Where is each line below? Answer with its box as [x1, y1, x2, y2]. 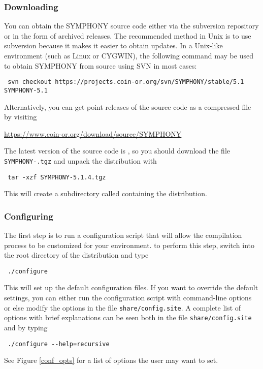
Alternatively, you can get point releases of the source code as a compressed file [4, 101, 251, 112]
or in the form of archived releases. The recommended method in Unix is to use [4, 30, 251, 41]
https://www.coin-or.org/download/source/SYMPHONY [4, 128, 182, 139]
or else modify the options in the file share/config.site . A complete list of [4, 302, 241, 313]
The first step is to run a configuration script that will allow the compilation [4, 230, 242, 240]
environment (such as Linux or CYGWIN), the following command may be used [4, 50, 253, 60]
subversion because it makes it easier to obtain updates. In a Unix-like [4, 40, 223, 51]
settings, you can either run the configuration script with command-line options [4, 292, 252, 303]
